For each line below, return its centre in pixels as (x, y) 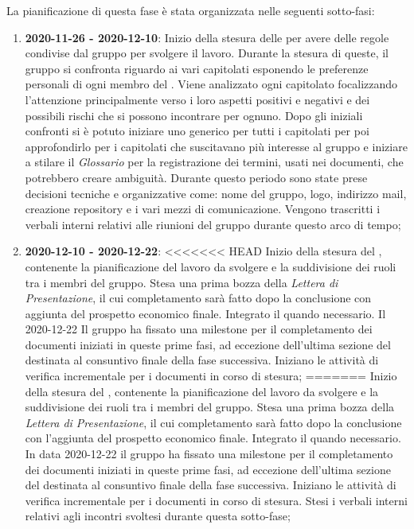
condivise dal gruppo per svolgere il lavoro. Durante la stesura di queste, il (207, 53)
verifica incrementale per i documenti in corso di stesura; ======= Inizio (211, 376)
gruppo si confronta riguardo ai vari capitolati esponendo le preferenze (197, 68)
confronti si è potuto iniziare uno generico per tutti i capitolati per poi (197, 131)
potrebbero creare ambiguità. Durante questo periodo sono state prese (196, 177)
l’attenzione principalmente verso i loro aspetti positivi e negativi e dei (197, 99)
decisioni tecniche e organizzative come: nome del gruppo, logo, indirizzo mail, (216, 193)
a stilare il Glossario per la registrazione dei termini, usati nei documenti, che (214, 162)
